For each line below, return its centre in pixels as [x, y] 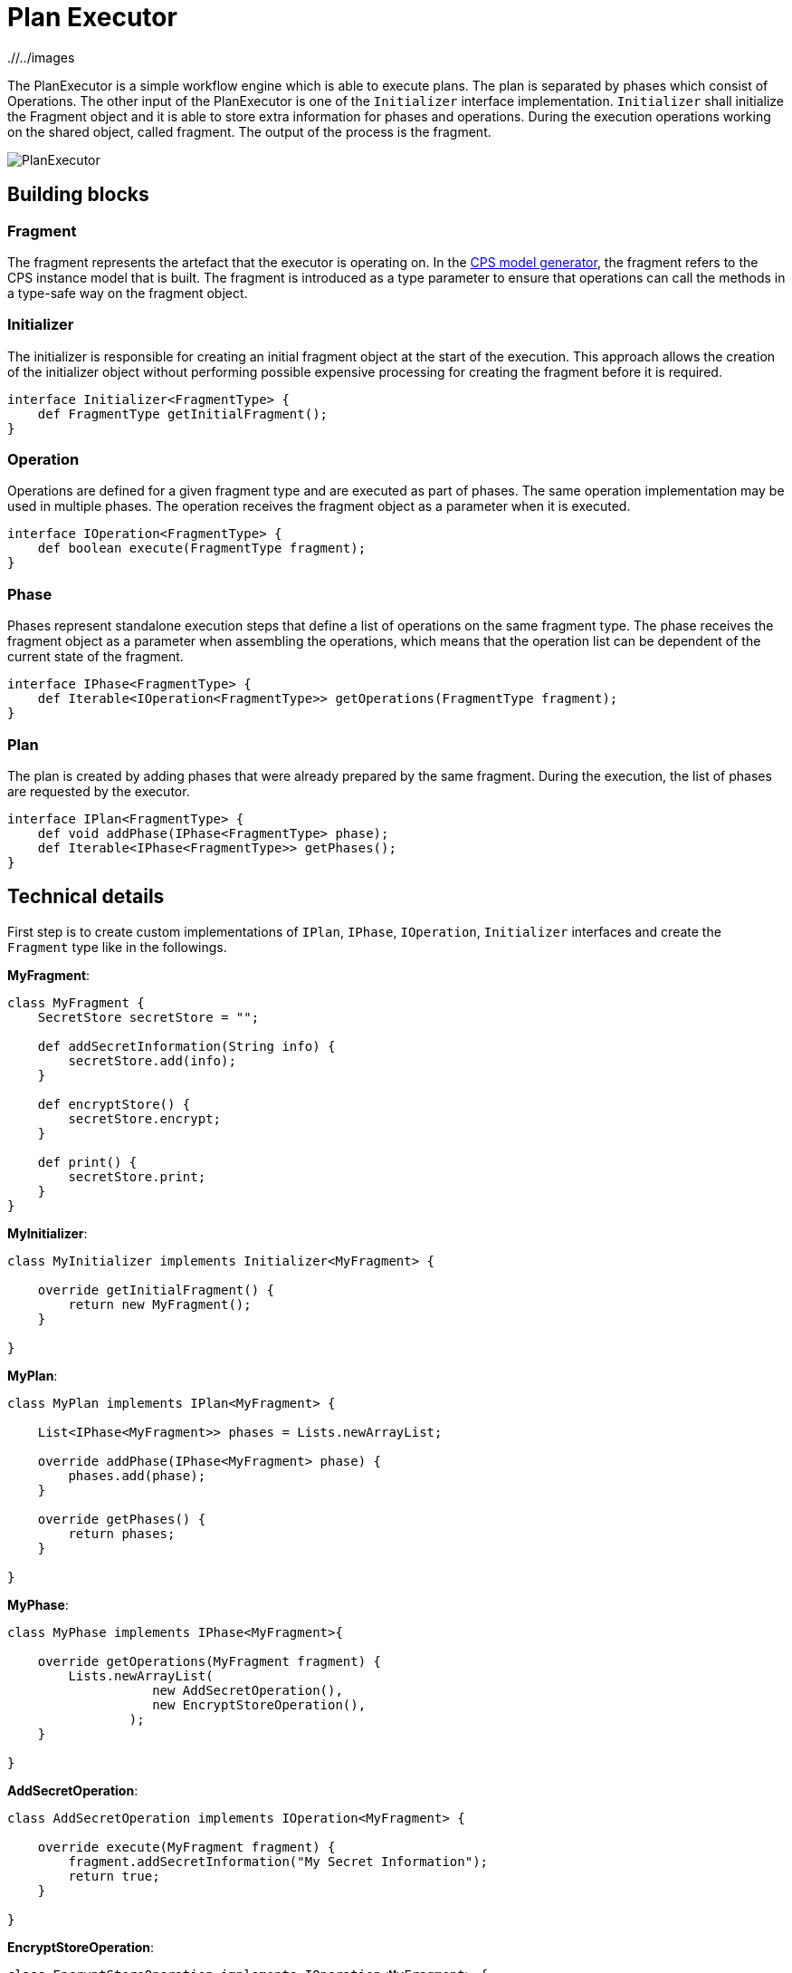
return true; [114, 1876]
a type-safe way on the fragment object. [128, 293]
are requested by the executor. [99, 791]
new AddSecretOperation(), [248, 1690]
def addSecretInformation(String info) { [186, 1046]
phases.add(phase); [137, 1475]
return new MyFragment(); [160, 1304]
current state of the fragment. [95, 657]
